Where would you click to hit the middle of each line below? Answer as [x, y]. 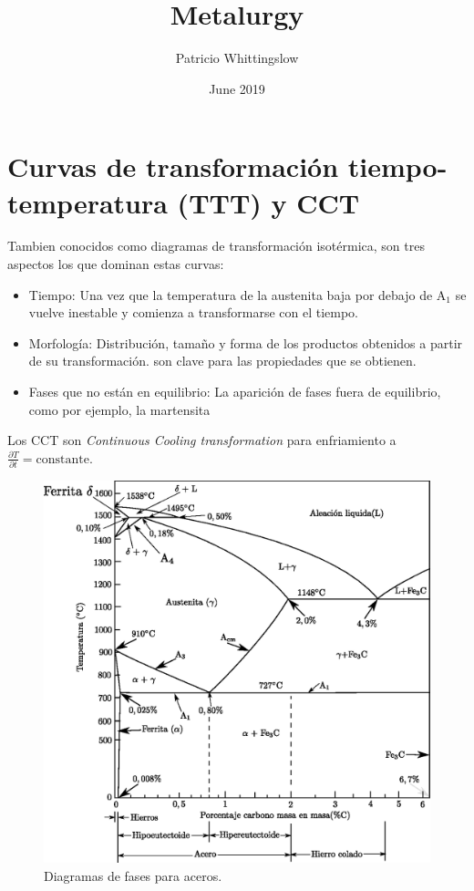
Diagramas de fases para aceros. [133, 875]
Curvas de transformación [173, 166]
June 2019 [237, 88]
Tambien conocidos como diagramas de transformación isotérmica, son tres [216, 246]
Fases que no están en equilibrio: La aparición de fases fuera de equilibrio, [235, 391]
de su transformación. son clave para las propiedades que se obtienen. [222, 361]
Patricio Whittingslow [237, 58]
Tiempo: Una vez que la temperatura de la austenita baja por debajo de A [237, 294]
